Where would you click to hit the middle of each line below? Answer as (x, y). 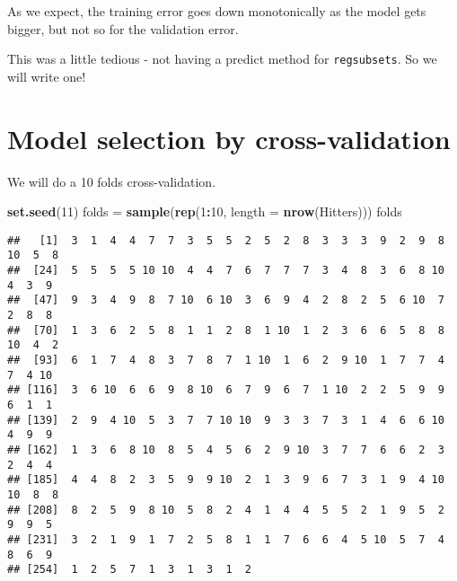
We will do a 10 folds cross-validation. (112, 181)
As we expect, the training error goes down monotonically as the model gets (217, 11)
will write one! (47, 76)
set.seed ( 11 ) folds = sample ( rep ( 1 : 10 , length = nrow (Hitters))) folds (205, 211)
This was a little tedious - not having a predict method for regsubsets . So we (222, 59)
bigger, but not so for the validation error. (123, 28)
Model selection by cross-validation (229, 138)
